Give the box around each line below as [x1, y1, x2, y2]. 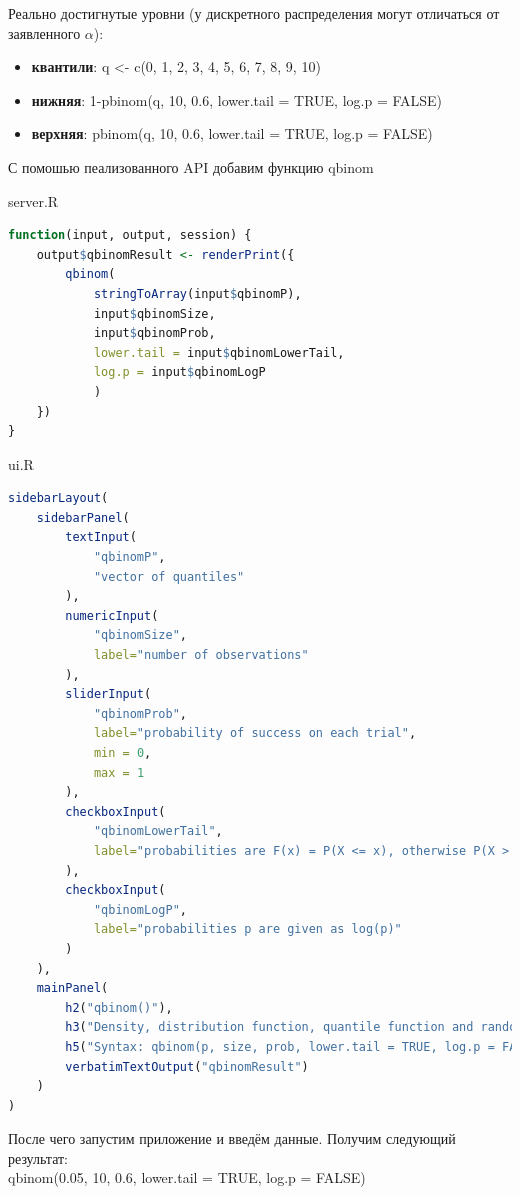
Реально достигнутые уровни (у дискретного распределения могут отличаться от [8, 3, 500, 23]
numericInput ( [65, 608, 159, 623]
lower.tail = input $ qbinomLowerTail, [93, 345, 345, 360]
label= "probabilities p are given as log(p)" [93, 922, 402, 937]
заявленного [8, 22, 81, 43]
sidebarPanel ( [36, 510, 130, 525]
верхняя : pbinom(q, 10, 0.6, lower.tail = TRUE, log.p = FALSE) [31, 123, 433, 144]
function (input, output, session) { [8, 228, 252, 243]
